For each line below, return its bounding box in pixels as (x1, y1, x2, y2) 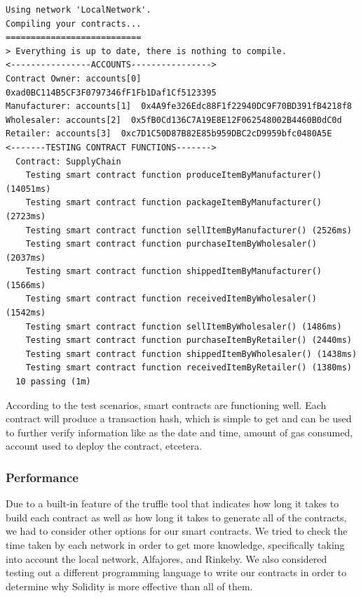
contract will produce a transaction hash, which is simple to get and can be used (6, 411, 352, 426)
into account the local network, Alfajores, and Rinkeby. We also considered (6, 551, 327, 566)
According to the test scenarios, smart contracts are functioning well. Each (6, 397, 327, 412)
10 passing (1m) (15, 377, 91, 387)
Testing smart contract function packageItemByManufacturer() (25, 197, 322, 208)
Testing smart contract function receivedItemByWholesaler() (25, 294, 317, 304)
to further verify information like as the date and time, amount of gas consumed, (6, 424, 353, 439)
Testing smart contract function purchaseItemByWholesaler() (25, 239, 317, 249)
